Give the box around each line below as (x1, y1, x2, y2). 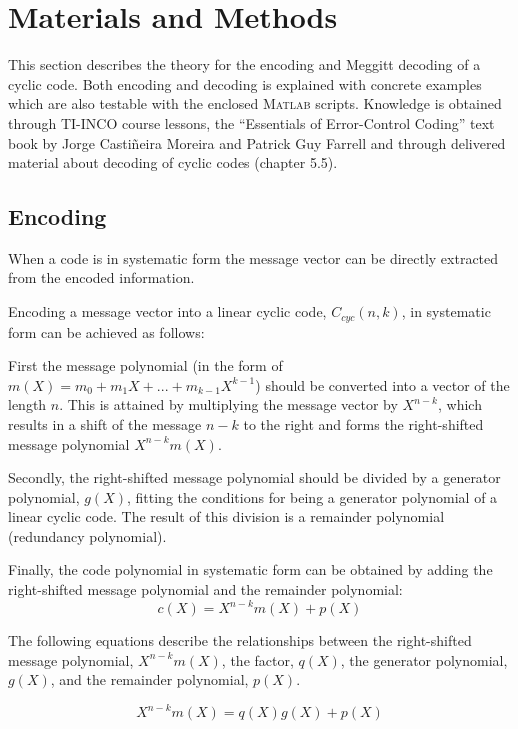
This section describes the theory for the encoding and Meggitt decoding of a (8, 54, 481, 75)
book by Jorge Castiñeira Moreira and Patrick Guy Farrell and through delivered (8, 132, 506, 153)
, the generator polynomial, (340, 649, 508, 670)
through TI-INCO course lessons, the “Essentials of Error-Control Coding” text (8, 112, 495, 133)
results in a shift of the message (8, 413, 202, 434)
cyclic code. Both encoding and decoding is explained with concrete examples (8, 73, 482, 94)
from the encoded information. (8, 267, 195, 288)
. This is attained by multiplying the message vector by (59, 394, 398, 415)
